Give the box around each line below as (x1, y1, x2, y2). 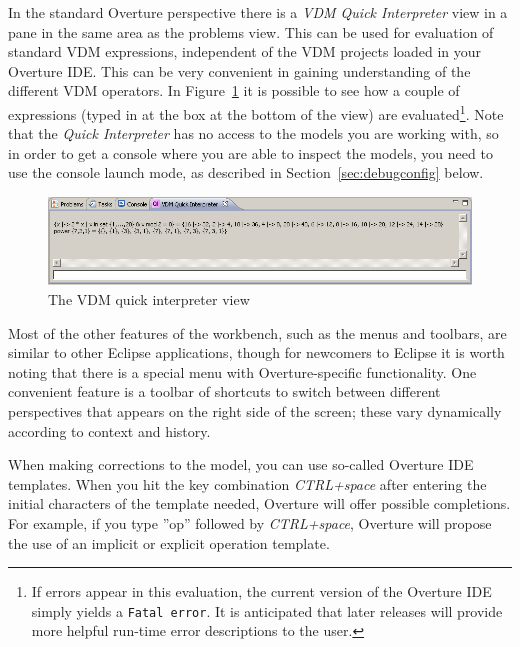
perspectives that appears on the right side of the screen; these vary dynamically (8, 400, 502, 421)
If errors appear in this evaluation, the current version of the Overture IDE (31, 581, 492, 602)
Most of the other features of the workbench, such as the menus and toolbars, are (8, 322, 507, 343)
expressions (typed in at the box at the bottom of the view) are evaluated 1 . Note (8, 100, 504, 124)
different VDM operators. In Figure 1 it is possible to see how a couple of (8, 80, 460, 101)
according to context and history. (8, 420, 211, 441)
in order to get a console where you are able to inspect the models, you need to (8, 142, 493, 163)
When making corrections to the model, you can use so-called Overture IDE (8, 454, 474, 475)
